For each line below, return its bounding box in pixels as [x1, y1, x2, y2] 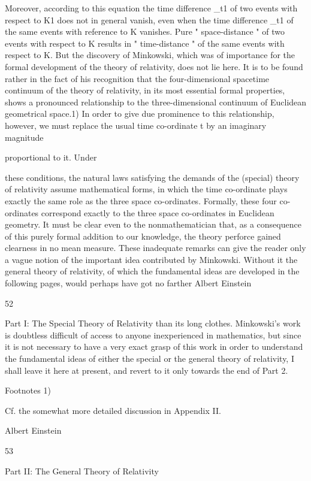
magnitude [5, 131, 44, 143]
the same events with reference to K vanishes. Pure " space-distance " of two [5, 25, 285, 38]
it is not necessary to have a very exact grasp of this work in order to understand [5, 340, 303, 353]
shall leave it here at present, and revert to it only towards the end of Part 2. [5, 364, 288, 376]
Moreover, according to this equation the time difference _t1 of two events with [5, 2, 298, 14]
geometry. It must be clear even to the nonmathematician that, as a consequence [5, 218, 301, 231]
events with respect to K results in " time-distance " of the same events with [5, 37, 285, 49]
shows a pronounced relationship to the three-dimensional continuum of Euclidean [5, 95, 307, 108]
